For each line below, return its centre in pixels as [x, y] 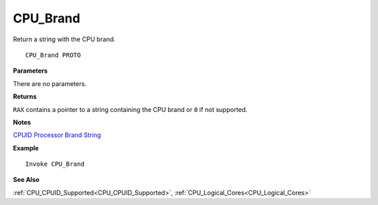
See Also [26, 180]
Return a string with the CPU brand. [64, 39]
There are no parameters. [50, 83]
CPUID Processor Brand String [57, 135]
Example [26, 148]
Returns [25, 97]
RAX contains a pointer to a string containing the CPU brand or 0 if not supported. [130, 109]
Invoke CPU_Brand [55, 164]
